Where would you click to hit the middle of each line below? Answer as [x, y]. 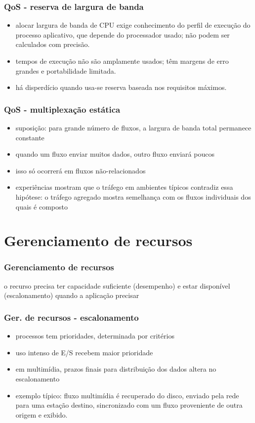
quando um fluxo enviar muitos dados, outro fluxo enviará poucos [115, 154]
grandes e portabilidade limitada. [66, 70]
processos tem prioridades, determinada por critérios [95, 336]
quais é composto [42, 206]
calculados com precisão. [53, 44]
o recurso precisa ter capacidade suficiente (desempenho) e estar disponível [117, 285]
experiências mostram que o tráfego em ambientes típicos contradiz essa [124, 187]
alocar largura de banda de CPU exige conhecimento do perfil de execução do [133, 25]
